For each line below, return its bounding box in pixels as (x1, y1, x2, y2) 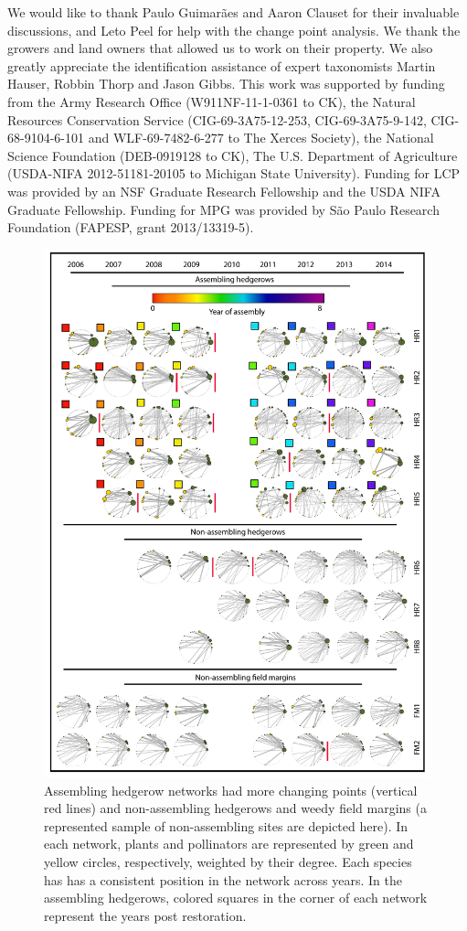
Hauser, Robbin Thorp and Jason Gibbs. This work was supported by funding (7, 74, 445, 93)
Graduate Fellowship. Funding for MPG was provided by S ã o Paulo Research (7, 199, 440, 219)
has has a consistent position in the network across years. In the (44, 870, 402, 889)
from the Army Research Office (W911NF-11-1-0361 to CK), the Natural (7, 91, 416, 111)
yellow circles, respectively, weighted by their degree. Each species (44, 852, 412, 872)
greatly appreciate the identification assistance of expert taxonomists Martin (7, 56, 436, 75)
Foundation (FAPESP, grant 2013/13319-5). (7, 218, 254, 237)
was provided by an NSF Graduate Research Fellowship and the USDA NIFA (7, 181, 440, 200)
